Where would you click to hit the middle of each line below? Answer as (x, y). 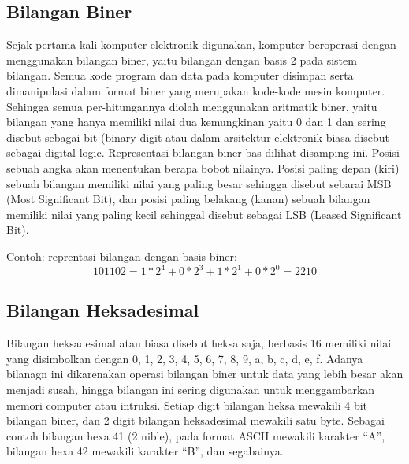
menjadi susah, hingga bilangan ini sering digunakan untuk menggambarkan (191, 389)
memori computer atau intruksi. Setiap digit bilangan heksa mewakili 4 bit (187, 405)
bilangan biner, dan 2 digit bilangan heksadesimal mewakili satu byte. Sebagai (195, 420)
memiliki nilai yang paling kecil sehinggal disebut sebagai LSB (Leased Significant (204, 214)
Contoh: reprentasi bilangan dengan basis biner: (122, 256)
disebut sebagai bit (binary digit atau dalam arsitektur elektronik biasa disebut (198, 137)
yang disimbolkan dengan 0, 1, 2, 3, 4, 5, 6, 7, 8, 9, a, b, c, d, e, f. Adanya (185, 358)
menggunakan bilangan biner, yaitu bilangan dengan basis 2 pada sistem (182, 59)
